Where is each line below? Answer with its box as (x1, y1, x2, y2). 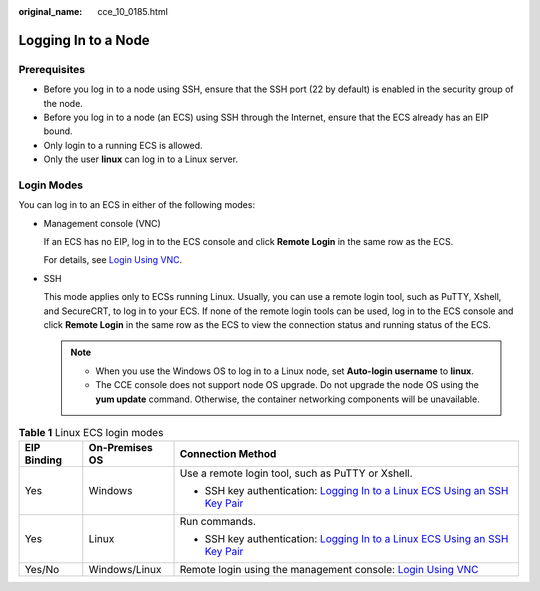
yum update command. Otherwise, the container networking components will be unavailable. (95, 393, 480, 405)
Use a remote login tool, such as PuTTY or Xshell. (179, 466, 414, 480)
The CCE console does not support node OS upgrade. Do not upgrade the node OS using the (95, 379, 479, 391)
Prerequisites (18, 62, 85, 76)
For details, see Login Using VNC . (43, 254, 183, 266)
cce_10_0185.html (97, 6, 169, 17)
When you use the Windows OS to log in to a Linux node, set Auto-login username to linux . (95, 365, 475, 377)
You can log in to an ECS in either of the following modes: (18, 199, 255, 211)
